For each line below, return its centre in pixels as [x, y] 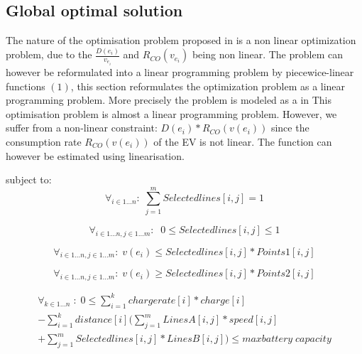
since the [290, 128]
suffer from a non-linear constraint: [82, 128]
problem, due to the [49, 54]
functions [26, 86]
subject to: [29, 179]
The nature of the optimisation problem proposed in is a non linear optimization [181, 40]
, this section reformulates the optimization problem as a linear [208, 86]
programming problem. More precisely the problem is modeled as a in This [169, 100]
